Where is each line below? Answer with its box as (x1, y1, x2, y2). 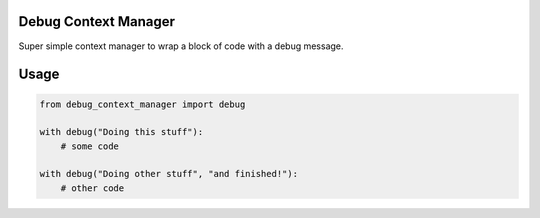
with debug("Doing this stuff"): (39, 126, 204, 138)
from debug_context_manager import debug (39, 98, 246, 110)
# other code (60, 182, 125, 194)
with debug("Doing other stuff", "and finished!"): (39, 168, 299, 180)
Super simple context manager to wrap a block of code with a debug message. (18, 40, 344, 52)
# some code (60, 140, 120, 152)
